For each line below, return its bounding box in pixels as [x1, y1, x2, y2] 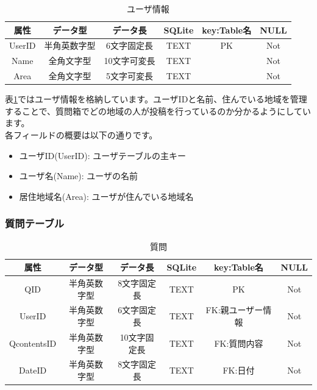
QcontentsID [9, 336, 57, 349]
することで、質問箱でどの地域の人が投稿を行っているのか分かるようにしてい [5, 104, 311, 117]
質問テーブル [5, 216, 65, 231]
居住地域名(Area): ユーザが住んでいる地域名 [19, 190, 194, 202]
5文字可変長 [105, 69, 153, 82]
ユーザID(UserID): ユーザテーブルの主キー [19, 149, 187, 161]
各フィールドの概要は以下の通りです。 [5, 129, 158, 141]
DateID [19, 364, 47, 377]
